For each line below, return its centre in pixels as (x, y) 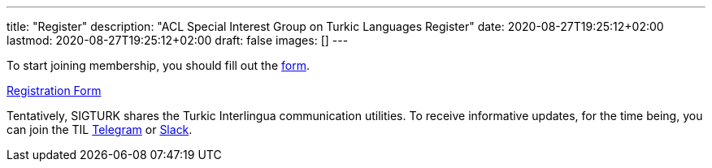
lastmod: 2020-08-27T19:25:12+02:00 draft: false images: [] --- (178, 40)
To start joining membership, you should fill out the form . (158, 65)
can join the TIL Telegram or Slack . (100, 129)
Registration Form (54, 90)
